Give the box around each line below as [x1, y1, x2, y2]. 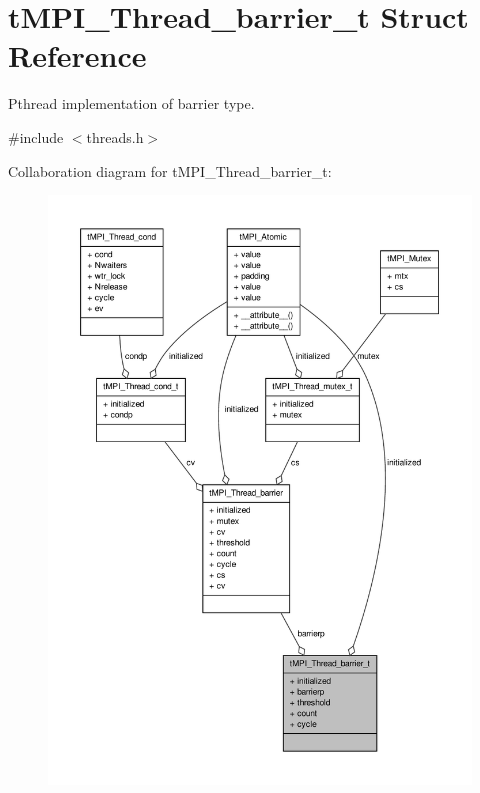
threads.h [86, 126, 144, 147]
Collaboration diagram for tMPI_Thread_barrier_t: [8, 160, 332, 181]
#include [8, 126, 64, 147]
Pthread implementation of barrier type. [8, 93, 255, 114]
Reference [8, 35, 147, 76]
